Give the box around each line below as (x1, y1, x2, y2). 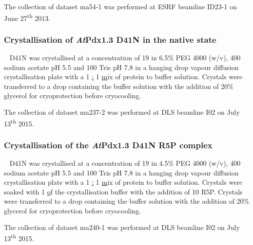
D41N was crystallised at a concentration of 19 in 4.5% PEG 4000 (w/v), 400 (9, 158, 241, 168)
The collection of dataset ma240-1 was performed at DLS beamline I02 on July (4, 222, 240, 232)
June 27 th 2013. (4, 11, 51, 23)
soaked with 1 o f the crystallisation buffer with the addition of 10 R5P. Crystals (4, 186, 243, 196)
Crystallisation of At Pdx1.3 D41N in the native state (4, 33, 216, 45)
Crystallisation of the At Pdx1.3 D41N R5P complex (4, 139, 213, 151)
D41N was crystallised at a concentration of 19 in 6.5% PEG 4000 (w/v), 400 (9, 52, 241, 63)
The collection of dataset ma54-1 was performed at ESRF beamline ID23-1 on (4, 1, 237, 11)
